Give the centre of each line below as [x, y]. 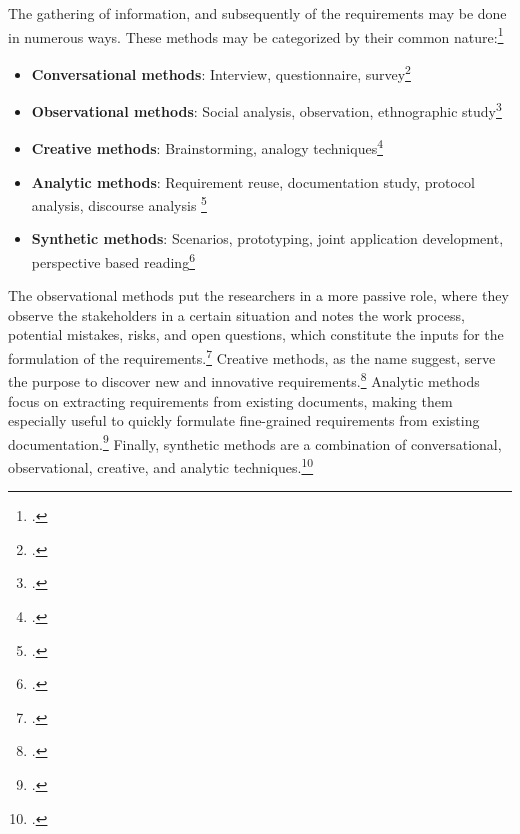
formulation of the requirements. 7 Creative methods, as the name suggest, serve [252, 356]
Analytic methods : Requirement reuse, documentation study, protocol [253, 181]
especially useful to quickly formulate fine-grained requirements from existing [244, 420]
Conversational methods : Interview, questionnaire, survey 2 [221, 72]
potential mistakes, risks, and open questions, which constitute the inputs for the [256, 334]
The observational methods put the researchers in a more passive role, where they [258, 295]
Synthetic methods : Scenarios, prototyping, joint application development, [267, 238]
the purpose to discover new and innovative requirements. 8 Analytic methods [244, 379]
